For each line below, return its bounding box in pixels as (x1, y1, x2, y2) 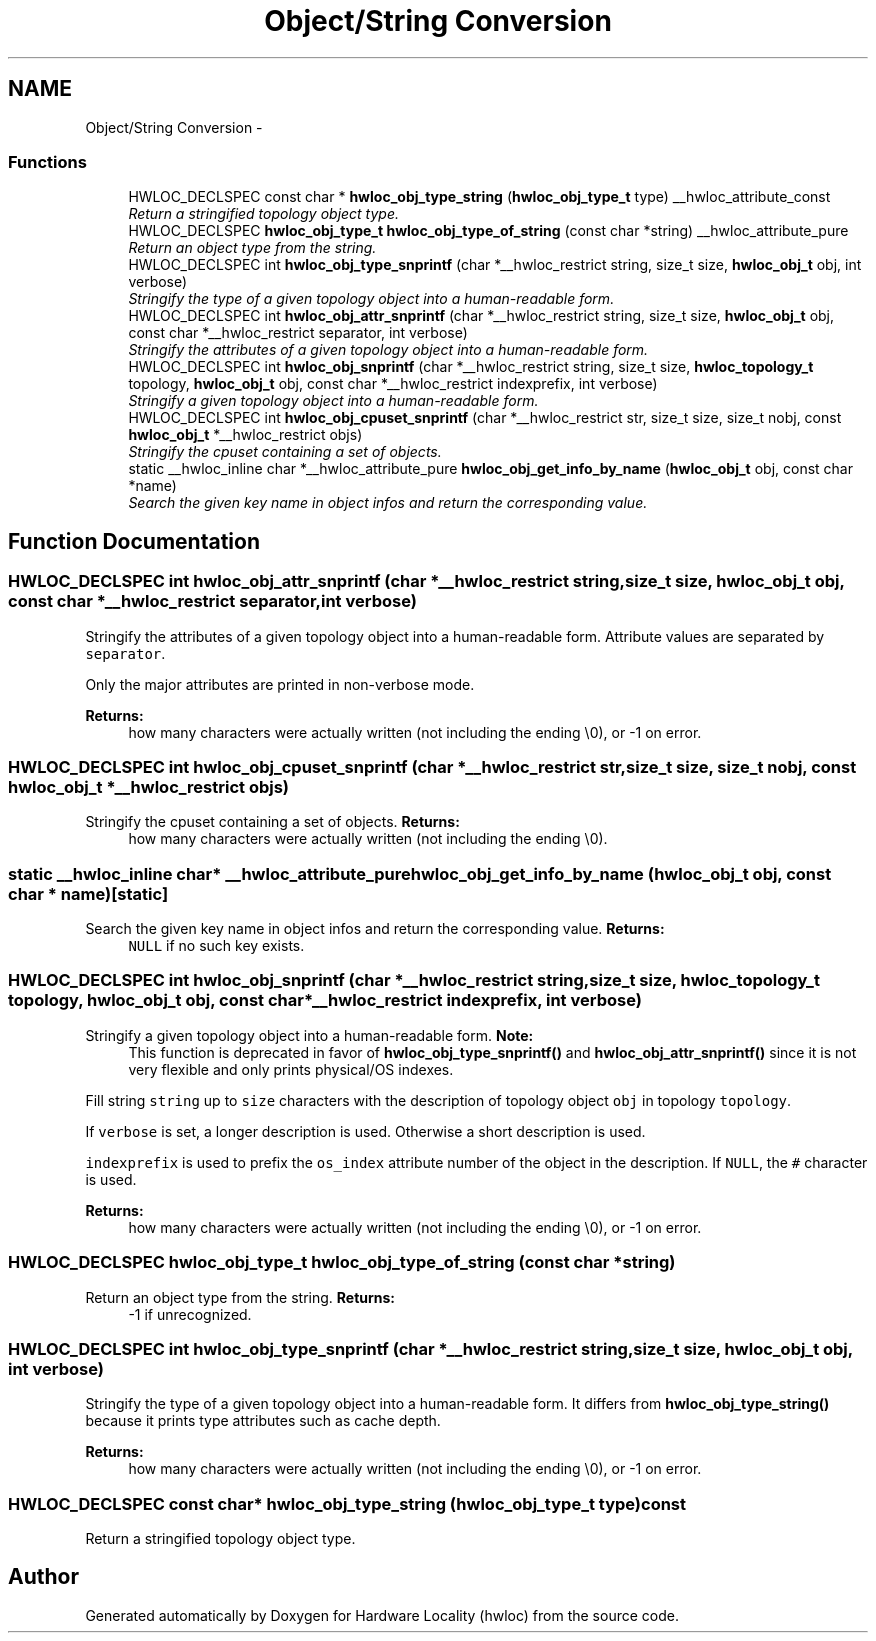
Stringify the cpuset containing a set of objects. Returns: (85, 813, 460, 831)
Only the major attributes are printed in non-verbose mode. (85, 675, 475, 693)
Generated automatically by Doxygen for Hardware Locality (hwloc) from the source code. (85, 1606, 679, 1624)
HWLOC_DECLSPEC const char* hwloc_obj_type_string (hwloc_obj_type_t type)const (8, 1493, 686, 1514)
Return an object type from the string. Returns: (85, 1288, 396, 1306)
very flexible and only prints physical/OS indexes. (128, 1060, 454, 1078)
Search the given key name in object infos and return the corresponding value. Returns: (85, 920, 665, 938)
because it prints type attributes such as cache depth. (85, 1412, 441, 1430)
